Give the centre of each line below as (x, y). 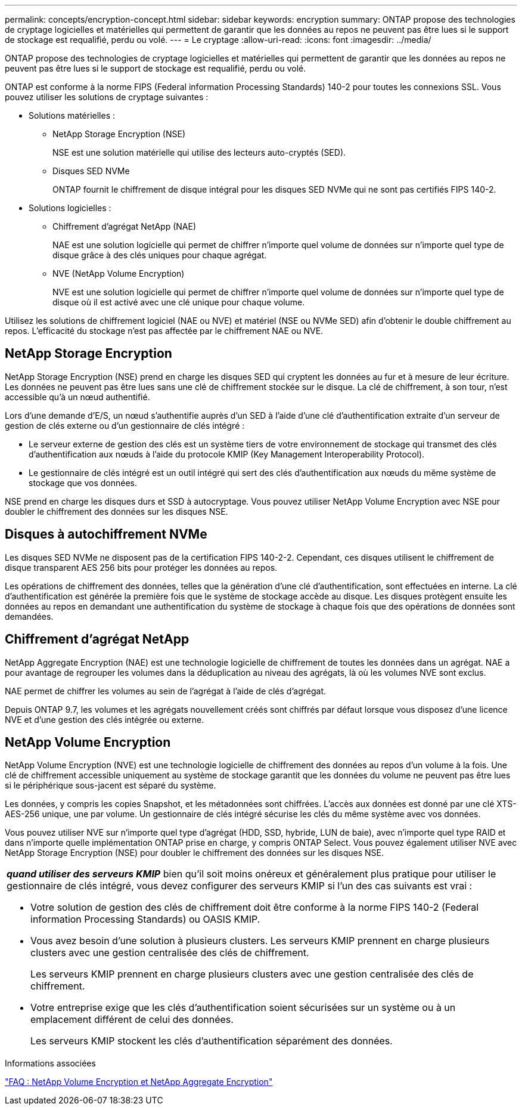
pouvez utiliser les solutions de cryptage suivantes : (107, 97)
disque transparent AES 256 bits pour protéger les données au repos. (141, 567)
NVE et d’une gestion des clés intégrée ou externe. (105, 719)
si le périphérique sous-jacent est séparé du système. (111, 786)
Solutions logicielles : (70, 208)
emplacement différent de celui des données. (132, 1020)
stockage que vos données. (83, 483)
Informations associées (50, 1063)
